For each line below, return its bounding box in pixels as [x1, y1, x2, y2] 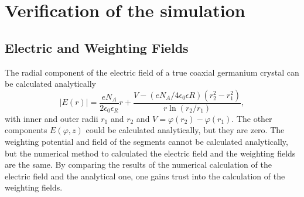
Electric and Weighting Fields [5, 38, 189, 56]
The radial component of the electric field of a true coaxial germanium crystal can [5, 66, 299, 78]
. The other [231, 112, 272, 124]
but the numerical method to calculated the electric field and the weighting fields [5, 147, 296, 159]
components [5, 124, 47, 136]
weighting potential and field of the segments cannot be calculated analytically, [5, 135, 288, 147]
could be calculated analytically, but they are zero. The [86, 124, 285, 136]
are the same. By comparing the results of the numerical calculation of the [5, 158, 272, 171]
